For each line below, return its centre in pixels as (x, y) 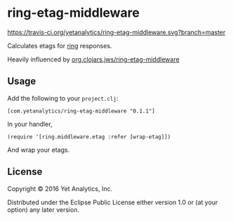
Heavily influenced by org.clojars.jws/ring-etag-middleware (94, 59)
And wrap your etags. (39, 150)
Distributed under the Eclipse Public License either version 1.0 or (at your (113, 202)
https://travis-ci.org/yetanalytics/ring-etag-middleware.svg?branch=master (116, 32)
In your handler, (30, 124)
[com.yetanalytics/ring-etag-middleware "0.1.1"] (81, 111)
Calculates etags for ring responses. (60, 45)
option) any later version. (43, 209)
